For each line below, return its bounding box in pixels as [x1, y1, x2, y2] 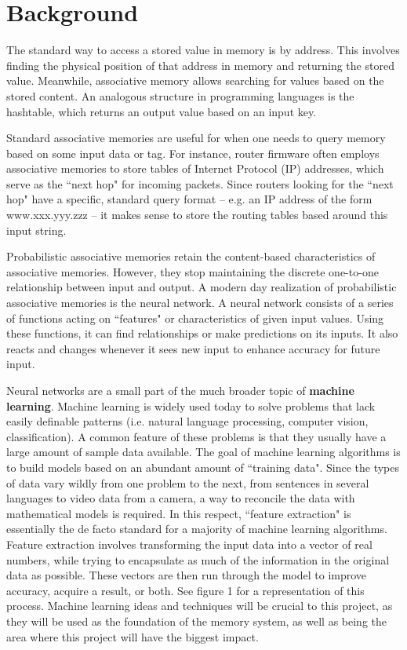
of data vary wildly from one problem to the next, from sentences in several [6, 474, 369, 491]
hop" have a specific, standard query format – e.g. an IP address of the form [6, 191, 372, 207]
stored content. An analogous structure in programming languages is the [6, 87, 354, 104]
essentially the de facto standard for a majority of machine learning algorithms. [6, 520, 387, 537]
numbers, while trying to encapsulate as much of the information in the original [6, 551, 390, 568]
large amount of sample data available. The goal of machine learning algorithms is [6, 444, 401, 460]
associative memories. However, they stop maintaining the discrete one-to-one [6, 263, 379, 279]
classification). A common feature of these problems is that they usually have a [6, 428, 387, 444]
